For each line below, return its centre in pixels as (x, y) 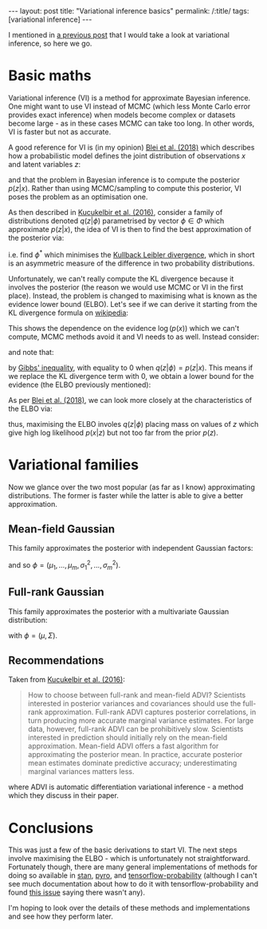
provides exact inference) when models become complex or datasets (122, 114)
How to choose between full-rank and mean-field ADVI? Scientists (137, 695)
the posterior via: (36, 237)
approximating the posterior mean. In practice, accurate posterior (135, 755)
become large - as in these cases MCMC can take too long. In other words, (132, 123)
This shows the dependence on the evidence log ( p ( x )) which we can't (124, 328)
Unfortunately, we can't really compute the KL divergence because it (121, 278)
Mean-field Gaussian (62, 529)
